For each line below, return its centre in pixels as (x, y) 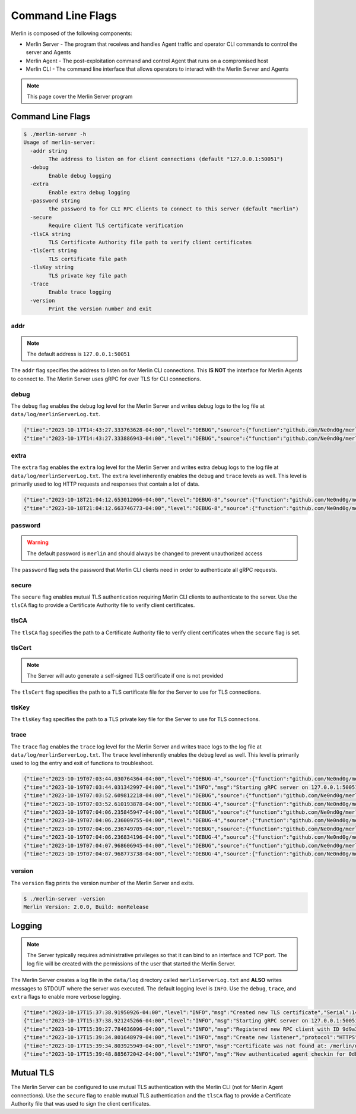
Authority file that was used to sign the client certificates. (81, 1104)
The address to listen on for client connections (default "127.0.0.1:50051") (166, 159)
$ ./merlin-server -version (64, 899)
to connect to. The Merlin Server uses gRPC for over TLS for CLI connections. (106, 379)
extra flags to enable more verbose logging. (66, 996)
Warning (38, 542)
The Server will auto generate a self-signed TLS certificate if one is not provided (125, 675)
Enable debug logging (80, 176)
